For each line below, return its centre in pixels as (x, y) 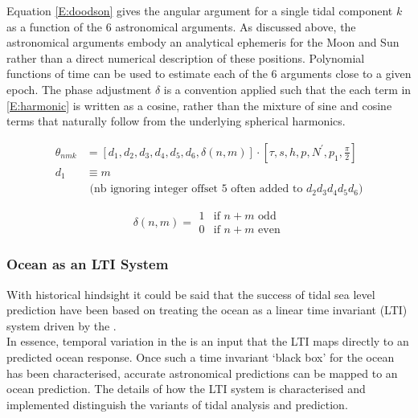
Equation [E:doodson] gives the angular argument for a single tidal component (200, 10)
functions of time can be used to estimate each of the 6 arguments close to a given (209, 74)
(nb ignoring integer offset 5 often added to (196, 189)
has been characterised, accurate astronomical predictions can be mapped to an (202, 373)
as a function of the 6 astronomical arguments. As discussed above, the (181, 26)
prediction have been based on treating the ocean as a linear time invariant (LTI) (207, 310)
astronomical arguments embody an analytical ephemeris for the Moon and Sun (203, 42)
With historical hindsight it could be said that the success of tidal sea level (191, 294)
